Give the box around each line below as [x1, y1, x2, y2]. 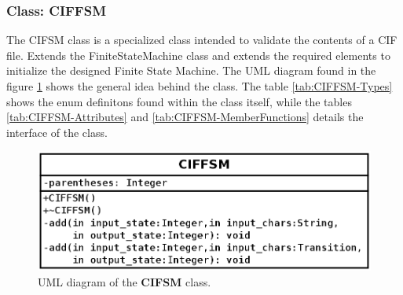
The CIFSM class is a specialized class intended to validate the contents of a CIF [6, 31, 398, 48]
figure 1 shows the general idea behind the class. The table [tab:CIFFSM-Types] [6, 78, 393, 94]
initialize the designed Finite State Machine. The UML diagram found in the [6, 62, 376, 79]
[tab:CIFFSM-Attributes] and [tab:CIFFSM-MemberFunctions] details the [6, 109, 364, 125]
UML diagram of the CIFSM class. [38, 274, 211, 290]
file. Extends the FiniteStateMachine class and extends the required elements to [6, 46, 390, 63]
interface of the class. [6, 124, 108, 140]
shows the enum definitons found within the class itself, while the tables [6, 93, 352, 109]
